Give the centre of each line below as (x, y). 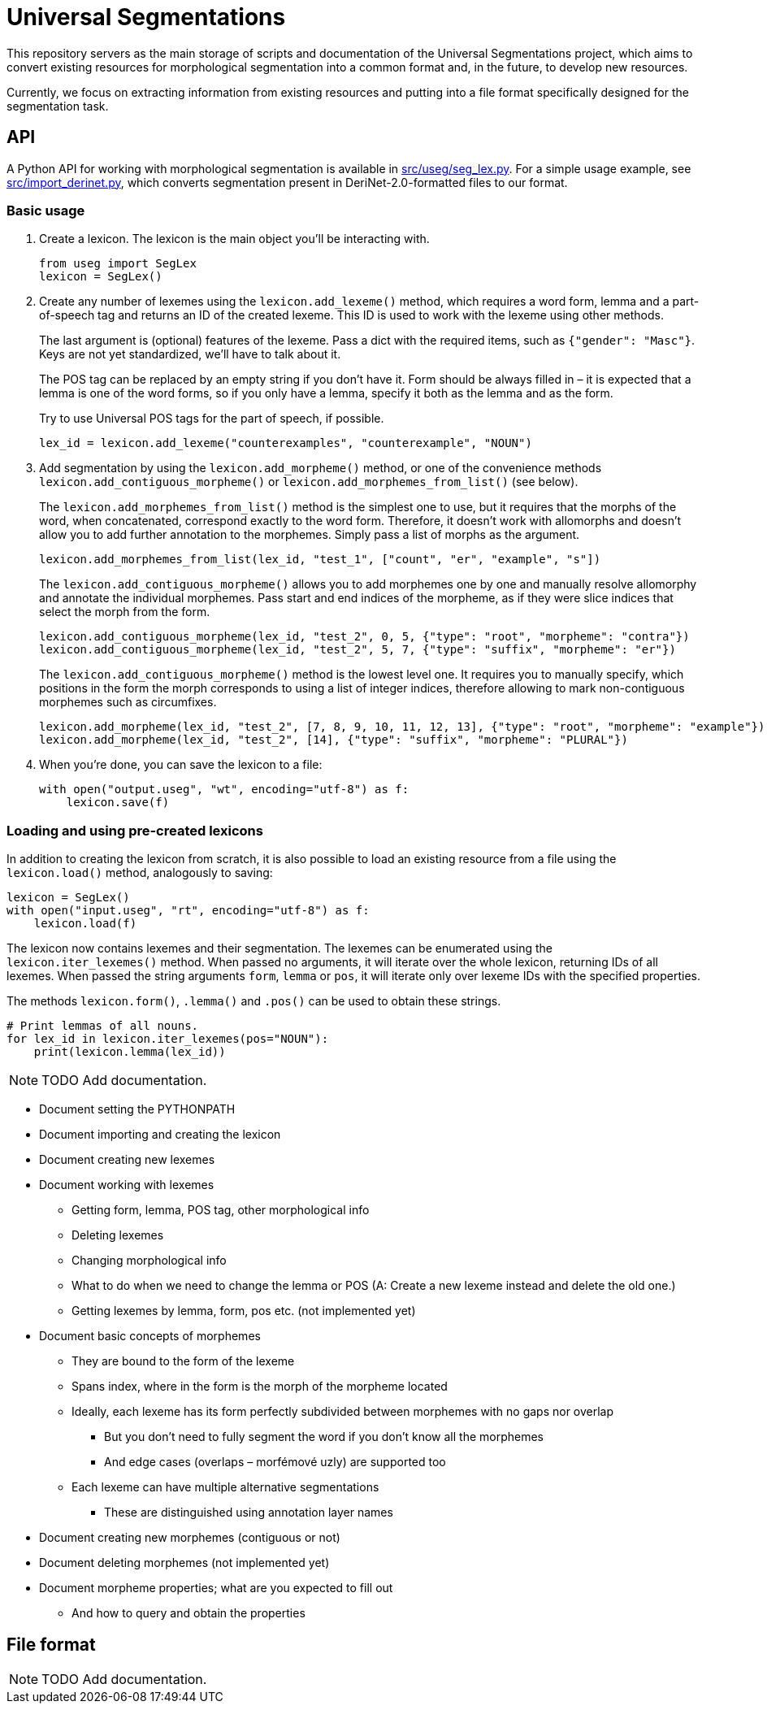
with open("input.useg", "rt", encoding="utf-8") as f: (188, 911)
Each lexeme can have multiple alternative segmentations (225, 1487)
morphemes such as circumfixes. (128, 702)
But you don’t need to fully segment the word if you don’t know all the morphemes (324, 1437)
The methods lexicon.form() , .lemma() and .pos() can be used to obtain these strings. (254, 1001)
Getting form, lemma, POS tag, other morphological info (221, 1210)
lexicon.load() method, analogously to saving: (140, 873)
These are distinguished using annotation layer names (249, 1513)
